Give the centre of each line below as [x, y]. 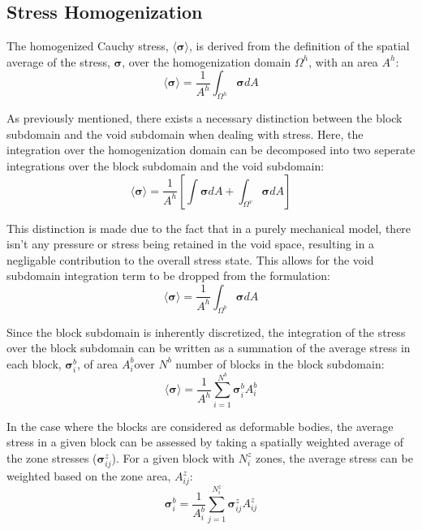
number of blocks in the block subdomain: [280, 363]
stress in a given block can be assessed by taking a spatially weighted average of [205, 442]
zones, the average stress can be [334, 457]
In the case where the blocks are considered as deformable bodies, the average [200, 426]
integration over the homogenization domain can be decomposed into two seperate [211, 150]
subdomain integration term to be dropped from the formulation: [168, 276]
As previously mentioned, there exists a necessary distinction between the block [205, 118]
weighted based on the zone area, [89, 476]
